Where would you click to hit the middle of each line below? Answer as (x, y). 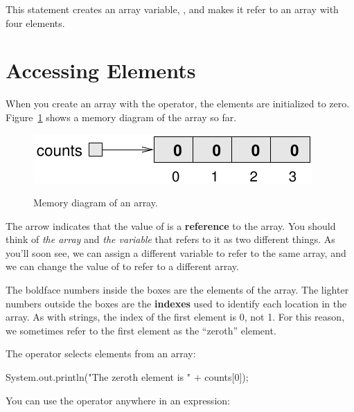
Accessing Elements (101, 70)
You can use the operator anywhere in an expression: (118, 400)
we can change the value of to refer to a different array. (122, 266)
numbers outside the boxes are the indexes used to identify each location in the (176, 303)
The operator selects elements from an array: (101, 353)
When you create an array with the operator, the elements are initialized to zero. (178, 104)
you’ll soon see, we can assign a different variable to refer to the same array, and (176, 252)
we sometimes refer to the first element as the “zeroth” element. (141, 330)
